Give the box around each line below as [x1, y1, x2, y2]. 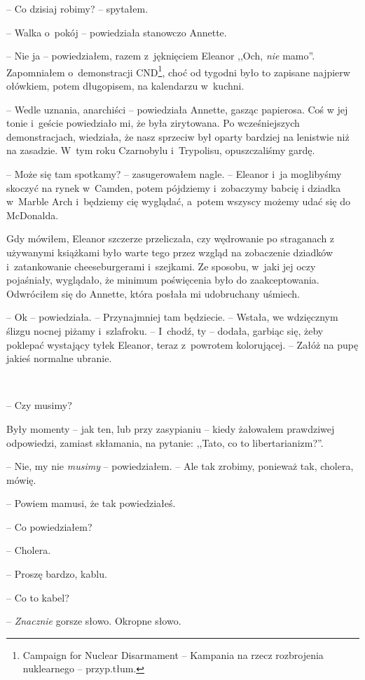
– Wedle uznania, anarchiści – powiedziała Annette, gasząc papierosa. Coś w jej [6, 102, 348, 116]
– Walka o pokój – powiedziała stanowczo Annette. [6, 25, 227, 39]
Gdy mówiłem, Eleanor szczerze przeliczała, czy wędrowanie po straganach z [6, 231, 335, 246]
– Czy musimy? [6, 398, 72, 412]
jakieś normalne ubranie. [6, 351, 112, 366]
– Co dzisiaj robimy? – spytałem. [6, 1, 149, 15]
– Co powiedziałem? [6, 519, 92, 534]
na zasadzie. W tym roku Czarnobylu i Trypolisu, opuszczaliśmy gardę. [6, 143, 315, 158]
